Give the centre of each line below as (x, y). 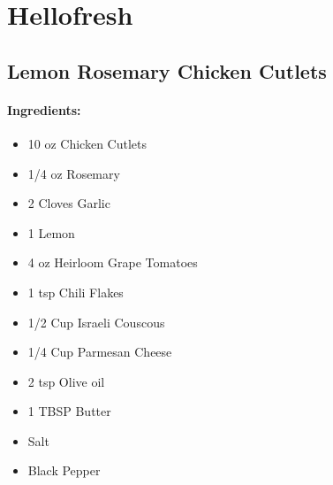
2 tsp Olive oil (66, 381)
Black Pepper (64, 470)
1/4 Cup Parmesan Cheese (100, 352)
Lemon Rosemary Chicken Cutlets (167, 70)
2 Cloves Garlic (69, 203)
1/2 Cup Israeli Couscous (96, 322)
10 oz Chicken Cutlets (87, 143)
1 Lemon (51, 232)
